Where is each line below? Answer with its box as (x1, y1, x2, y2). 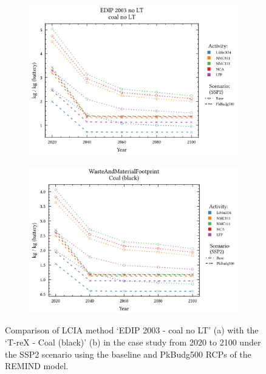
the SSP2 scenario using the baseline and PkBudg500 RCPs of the (5, 347, 251, 360)
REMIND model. (5, 359, 69, 372)
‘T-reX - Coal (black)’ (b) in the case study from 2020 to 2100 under (5, 335, 261, 348)
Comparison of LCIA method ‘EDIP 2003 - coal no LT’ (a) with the (5, 324, 259, 336)
